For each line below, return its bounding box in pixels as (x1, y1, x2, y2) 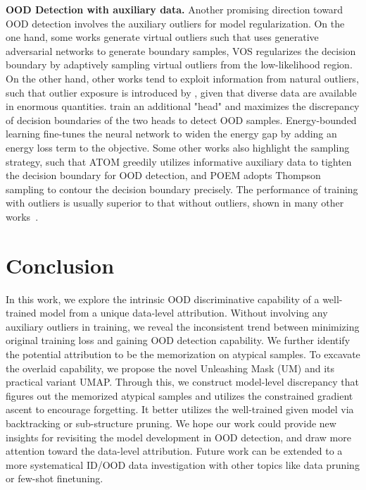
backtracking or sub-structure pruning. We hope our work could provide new (6, 415, 336, 430)
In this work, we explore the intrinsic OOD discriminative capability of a (6, 291, 320, 306)
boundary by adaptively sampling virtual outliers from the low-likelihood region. (6, 57, 353, 72)
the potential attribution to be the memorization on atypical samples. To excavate (6, 347, 360, 361)
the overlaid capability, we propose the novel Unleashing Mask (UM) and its (6, 360, 335, 375)
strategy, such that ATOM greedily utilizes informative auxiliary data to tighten (6, 154, 352, 169)
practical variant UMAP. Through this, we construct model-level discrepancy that (6, 374, 359, 389)
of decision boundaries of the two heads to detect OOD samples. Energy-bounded (6, 112, 357, 127)
